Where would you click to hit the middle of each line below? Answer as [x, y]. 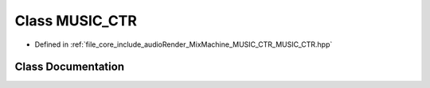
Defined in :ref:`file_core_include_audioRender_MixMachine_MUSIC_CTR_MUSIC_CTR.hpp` [184, 44]
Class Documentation [70, 67]
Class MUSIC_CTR [76, 21]
